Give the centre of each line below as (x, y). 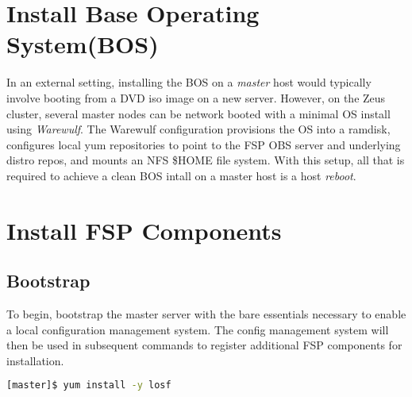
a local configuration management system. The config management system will (198, 329)
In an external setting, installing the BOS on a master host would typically (189, 82)
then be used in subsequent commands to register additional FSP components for (204, 345)
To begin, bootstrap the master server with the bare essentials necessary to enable (206, 314)
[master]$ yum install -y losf (89, 385)
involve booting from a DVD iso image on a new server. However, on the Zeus (196, 97)
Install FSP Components (144, 230)
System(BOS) (83, 44)
